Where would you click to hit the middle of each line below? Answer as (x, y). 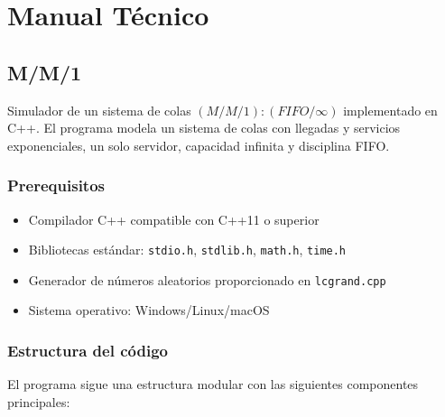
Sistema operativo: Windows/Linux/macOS (149, 310)
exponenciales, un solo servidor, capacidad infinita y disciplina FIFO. (199, 145)
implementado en (390, 110)
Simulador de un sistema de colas (99, 110)
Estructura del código (88, 350)
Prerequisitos (56, 185)
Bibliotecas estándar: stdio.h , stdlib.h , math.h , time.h (187, 250)
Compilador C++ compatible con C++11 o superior (174, 219)
